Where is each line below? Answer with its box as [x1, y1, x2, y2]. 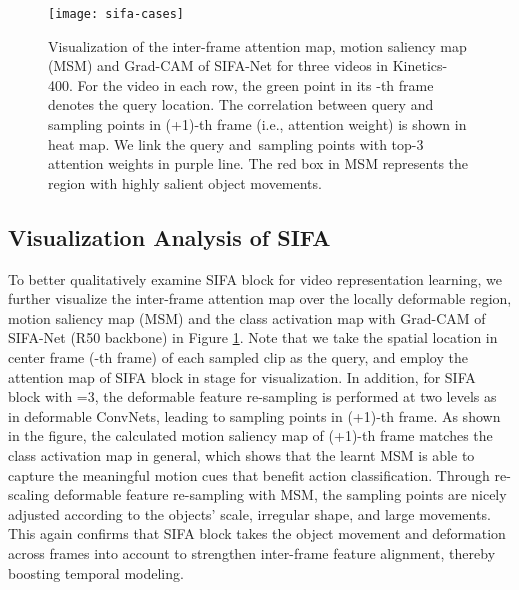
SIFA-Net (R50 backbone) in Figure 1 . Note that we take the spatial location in [8, 327, 498, 348]
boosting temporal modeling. [8, 562, 184, 583]
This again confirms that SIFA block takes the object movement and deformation [8, 523, 506, 544]
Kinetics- [392, 55, 448, 76]
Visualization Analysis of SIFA [8, 221, 331, 252]
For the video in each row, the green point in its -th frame [77, 74, 434, 95]
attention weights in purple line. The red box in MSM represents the [48, 153, 469, 174]
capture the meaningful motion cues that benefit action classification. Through [8, 464, 490, 485]
